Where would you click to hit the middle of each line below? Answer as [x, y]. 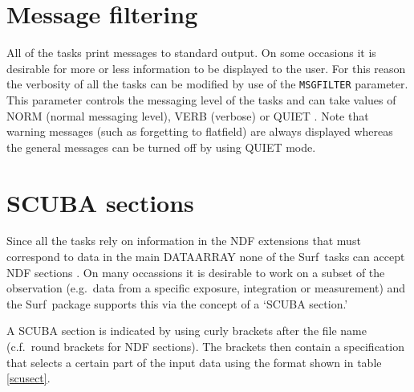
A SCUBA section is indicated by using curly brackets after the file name [187, 331]
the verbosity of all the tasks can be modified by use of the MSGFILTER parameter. [207, 84]
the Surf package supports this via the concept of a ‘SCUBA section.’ [177, 303]
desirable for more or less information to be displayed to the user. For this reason [206, 68]
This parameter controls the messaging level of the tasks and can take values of [201, 99]
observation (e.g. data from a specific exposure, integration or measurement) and [206, 288]
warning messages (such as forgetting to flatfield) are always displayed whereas [200, 131]
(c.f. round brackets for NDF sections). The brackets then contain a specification [205, 347]
